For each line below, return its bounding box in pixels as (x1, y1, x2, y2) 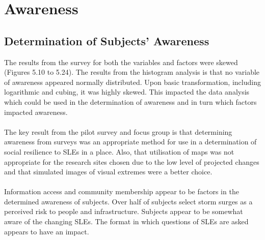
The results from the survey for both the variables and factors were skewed (4, 56, 238, 67)
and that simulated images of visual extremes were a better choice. (4, 166, 213, 177)
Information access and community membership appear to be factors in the (4, 186, 239, 197)
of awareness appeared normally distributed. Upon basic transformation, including (4, 76, 261, 87)
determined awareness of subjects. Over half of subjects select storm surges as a (4, 196, 253, 206)
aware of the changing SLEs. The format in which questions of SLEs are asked (4, 216, 249, 227)
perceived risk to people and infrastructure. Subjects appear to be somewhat (4, 206, 243, 217)
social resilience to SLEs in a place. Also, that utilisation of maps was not (4, 146, 234, 157)
